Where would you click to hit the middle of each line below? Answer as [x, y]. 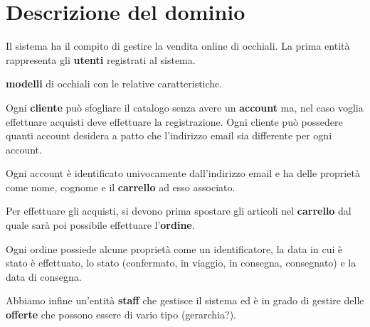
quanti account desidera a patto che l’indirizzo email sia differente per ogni [169, 135]
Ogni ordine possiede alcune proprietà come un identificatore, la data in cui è [174, 248]
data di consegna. [44, 276]
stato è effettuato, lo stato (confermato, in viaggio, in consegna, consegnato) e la [181, 263]
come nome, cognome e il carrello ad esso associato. [121, 187]
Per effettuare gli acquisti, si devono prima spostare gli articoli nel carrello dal [179, 211]
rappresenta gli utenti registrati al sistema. [101, 59]
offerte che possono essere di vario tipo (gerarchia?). [121, 315]
